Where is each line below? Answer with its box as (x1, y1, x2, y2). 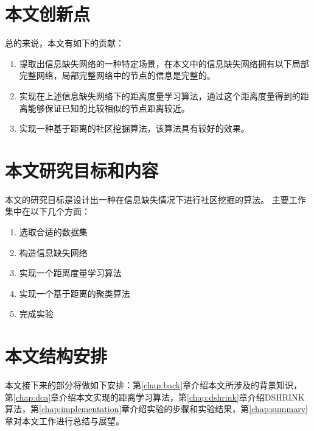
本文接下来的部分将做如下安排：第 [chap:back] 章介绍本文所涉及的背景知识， (5, 379, 302, 391)
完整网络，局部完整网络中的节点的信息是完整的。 (19, 69, 215, 82)
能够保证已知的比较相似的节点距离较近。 (27, 101, 190, 114)
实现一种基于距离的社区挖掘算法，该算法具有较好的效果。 (19, 122, 249, 135)
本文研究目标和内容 (5, 157, 159, 182)
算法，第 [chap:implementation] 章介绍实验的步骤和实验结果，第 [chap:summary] (5, 402, 308, 415)
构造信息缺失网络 (19, 246, 88, 258)
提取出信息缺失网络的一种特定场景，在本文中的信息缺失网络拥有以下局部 (19, 57, 309, 69)
